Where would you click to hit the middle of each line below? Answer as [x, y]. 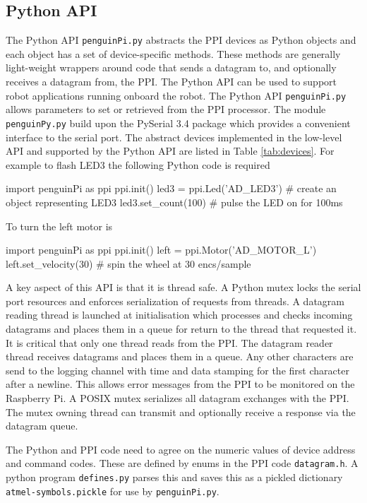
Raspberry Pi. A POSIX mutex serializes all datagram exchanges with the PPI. [178, 398]
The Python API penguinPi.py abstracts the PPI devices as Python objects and [181, 40]
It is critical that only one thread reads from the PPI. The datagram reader [169, 342]
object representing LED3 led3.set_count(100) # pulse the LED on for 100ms [174, 202]
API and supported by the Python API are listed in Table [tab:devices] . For [170, 151]
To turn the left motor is [59, 226]
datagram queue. [42, 426]
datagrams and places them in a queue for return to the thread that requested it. [181, 329]
